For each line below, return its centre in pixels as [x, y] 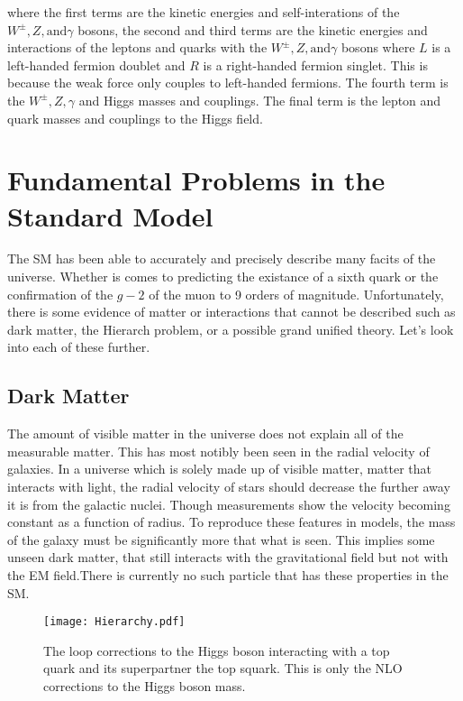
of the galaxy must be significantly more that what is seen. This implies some [221, 539]
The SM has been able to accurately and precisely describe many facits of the [222, 258]
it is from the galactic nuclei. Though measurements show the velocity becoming [229, 504]
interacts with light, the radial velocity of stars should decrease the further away [229, 487]
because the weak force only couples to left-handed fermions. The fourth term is [228, 83]
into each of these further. [79, 347]
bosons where [378, 47]
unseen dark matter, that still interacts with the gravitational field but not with [228, 557]
